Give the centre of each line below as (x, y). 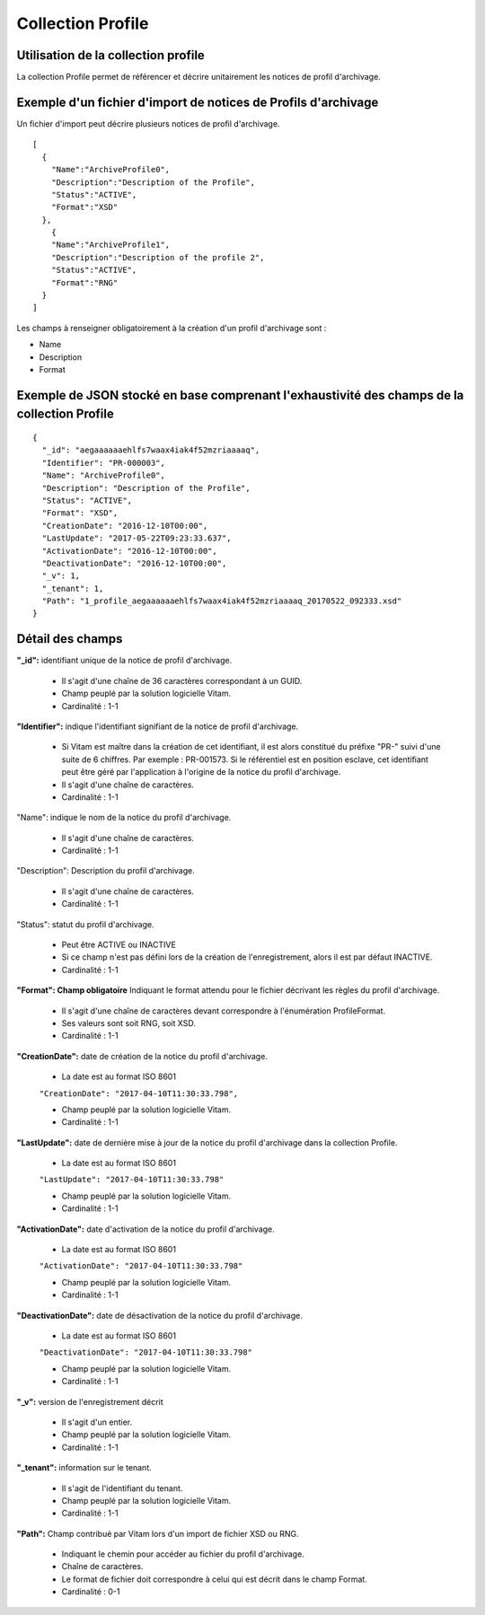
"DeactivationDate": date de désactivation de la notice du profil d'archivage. (159, 1315)
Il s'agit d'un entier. (97, 1422)
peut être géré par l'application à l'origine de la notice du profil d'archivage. (201, 772)
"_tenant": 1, (73, 588)
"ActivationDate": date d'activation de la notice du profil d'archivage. (146, 1229)
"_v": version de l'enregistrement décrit (90, 1401)
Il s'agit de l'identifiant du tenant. (122, 1488)
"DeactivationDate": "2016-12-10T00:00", (134, 563)
